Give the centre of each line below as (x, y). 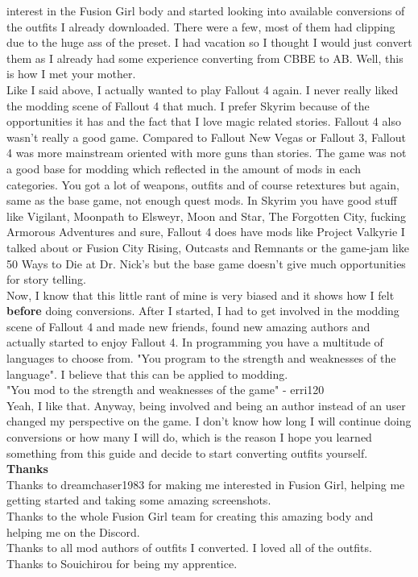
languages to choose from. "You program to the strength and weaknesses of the (201, 358)
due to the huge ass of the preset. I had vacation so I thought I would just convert (209, 42)
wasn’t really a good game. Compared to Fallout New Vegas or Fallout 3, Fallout (206, 137)
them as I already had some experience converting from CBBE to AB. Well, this (205, 58)
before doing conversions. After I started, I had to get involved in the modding (203, 311)
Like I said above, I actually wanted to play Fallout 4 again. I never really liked (203, 89)
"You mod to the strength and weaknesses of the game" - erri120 (166, 390)
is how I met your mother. (71, 74)
